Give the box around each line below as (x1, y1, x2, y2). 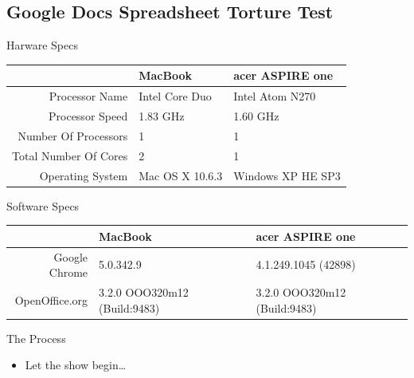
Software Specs (6, 197, 80, 214)
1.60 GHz (233, 107, 279, 124)
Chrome (49, 264, 88, 281)
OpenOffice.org (14, 291, 88, 308)
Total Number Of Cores (12, 147, 128, 163)
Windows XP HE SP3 (233, 167, 341, 183)
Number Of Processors (18, 127, 128, 144)
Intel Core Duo (139, 88, 212, 104)
